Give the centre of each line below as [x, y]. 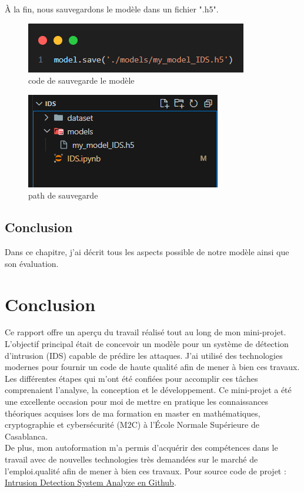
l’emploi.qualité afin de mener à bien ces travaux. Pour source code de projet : [146, 470]
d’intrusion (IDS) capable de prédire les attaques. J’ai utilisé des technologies [144, 355]
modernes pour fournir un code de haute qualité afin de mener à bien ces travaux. [152, 367]
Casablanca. [26, 436]
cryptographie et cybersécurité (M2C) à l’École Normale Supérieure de [132, 425]
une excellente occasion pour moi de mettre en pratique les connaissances [137, 402]
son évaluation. [32, 263]
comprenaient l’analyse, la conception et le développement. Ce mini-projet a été [148, 390]
